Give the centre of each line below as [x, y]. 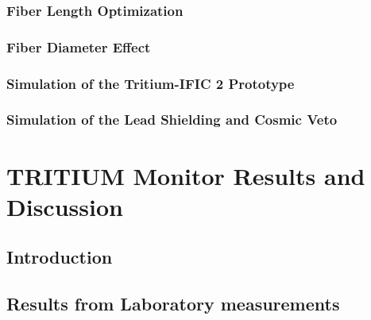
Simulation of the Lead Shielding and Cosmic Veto [172, 120]
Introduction [60, 257]
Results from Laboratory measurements [173, 304]
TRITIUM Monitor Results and [186, 175]
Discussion [65, 206]
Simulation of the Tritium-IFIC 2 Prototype [151, 83]
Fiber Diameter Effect [79, 46]
